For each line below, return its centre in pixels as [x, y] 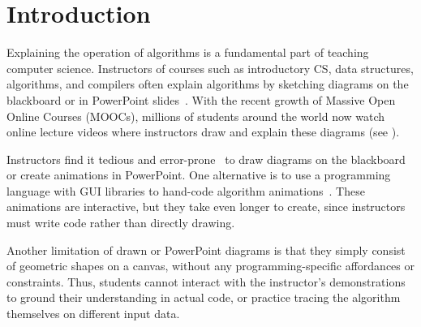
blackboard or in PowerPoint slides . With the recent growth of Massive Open [201, 99]
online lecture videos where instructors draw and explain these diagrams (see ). [203, 132]
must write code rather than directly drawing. [121, 223]
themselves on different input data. [93, 314]
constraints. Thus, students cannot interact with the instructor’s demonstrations [206, 281]
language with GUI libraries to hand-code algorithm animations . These [186, 190]
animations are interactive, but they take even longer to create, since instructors [206, 207]
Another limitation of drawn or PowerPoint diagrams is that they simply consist [206, 250]
